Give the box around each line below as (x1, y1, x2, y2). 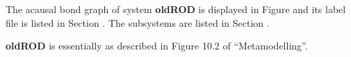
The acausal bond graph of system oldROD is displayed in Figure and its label (6, 2, 346, 16)
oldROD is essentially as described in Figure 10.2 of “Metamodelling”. (6, 38, 308, 53)
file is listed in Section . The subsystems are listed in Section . (6, 15, 270, 30)
